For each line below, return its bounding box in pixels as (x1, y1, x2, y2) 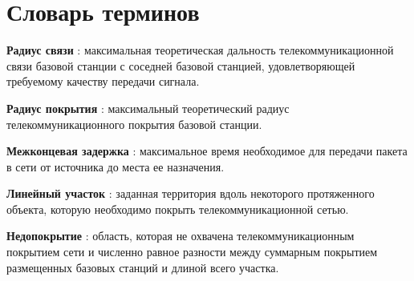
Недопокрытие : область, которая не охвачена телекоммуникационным (6, 227, 355, 244)
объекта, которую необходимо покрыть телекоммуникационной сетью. (6, 200, 349, 217)
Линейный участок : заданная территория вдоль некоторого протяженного (6, 185, 375, 202)
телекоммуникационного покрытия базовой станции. (6, 115, 262, 132)
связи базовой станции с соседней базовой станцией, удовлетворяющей (6, 57, 355, 74)
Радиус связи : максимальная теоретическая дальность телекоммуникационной (6, 42, 394, 58)
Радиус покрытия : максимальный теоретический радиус (6, 99, 290, 116)
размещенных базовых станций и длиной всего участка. (6, 259, 279, 275)
